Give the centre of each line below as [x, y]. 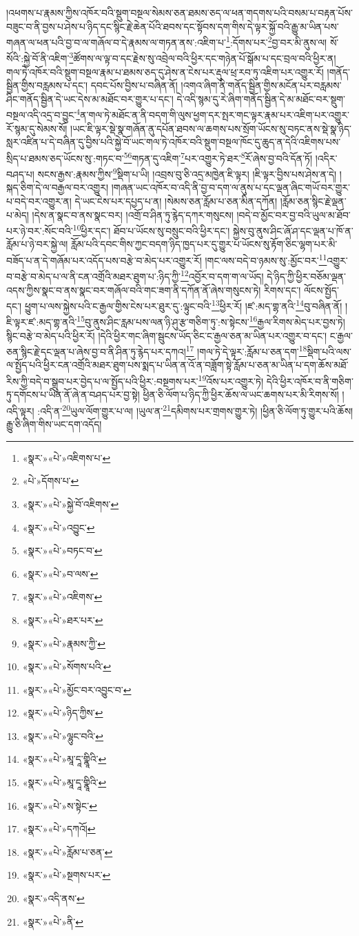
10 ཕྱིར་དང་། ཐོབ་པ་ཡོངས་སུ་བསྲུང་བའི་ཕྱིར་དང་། [151, 230]
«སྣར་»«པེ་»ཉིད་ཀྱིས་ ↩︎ [63, 713]
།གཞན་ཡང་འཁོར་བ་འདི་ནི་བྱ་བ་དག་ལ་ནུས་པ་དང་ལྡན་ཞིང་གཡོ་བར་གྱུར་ [230, 187]
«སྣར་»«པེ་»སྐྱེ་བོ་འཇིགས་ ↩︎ [71, 504]
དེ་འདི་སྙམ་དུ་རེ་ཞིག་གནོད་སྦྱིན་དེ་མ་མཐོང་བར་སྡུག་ [261, 98]
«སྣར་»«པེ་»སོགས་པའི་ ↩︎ [67, 666]
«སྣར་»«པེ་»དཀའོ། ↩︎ [59, 829]
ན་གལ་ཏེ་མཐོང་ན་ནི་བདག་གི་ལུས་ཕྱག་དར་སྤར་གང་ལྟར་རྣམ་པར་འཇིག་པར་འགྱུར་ [215, 115]
